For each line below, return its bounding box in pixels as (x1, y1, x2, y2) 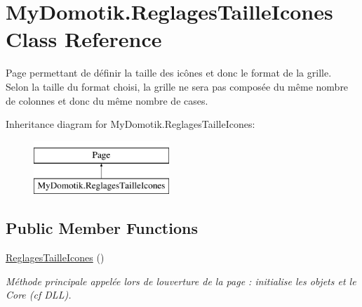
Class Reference (6, 25, 162, 53)
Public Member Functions (6, 217, 198, 239)
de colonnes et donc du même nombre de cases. (6, 93, 208, 107)
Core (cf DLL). (6, 287, 72, 302)
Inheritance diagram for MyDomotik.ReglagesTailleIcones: (6, 117, 255, 131)
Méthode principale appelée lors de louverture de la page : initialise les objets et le (6, 273, 356, 288)
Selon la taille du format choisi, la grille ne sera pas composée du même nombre (6, 79, 349, 93)
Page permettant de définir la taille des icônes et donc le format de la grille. (6, 65, 332, 80)
